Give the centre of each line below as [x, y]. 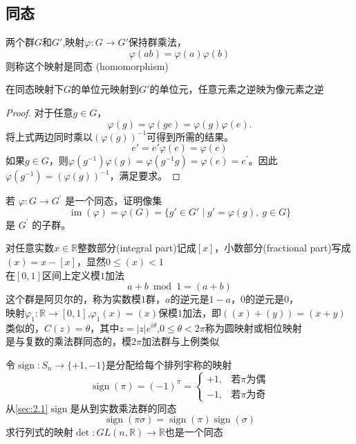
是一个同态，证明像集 [114, 201]
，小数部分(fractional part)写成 [283, 248]
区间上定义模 [71, 275]
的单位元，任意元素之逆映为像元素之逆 [237, 89]
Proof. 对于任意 [39, 112]
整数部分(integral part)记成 [137, 248]
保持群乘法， [157, 42]
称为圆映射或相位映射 [253, 327]
